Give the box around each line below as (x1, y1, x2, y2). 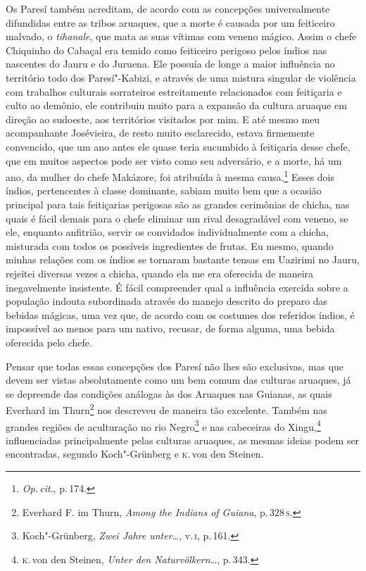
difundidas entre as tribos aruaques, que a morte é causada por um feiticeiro (6, 15, 335, 30)
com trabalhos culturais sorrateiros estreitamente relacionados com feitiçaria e (6, 84, 342, 99)
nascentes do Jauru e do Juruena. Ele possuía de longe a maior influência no (6, 56, 335, 71)
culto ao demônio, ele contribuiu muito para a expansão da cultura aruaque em (6, 98, 347, 113)
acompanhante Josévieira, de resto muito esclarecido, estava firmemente (6, 125, 315, 140)
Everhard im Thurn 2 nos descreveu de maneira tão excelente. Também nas (6, 401, 327, 417)
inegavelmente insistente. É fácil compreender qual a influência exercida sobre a (6, 280, 348, 294)
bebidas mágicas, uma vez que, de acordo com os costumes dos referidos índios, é (6, 307, 355, 322)
